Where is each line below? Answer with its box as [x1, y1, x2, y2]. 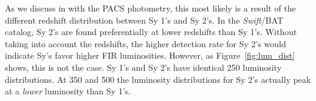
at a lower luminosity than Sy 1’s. [5, 85, 131, 97]
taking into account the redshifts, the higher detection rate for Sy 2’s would [5, 37, 286, 50]
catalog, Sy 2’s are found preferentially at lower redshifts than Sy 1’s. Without [5, 25, 297, 38]
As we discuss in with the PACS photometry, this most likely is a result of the [5, 2, 296, 14]
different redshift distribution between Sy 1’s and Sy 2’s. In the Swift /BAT [5, 13, 284, 26]
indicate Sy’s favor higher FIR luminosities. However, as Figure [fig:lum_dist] [5, 49, 295, 62]
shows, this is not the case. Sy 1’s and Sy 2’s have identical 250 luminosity [5, 60, 282, 73]
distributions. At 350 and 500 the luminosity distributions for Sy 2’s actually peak [5, 73, 311, 85]
